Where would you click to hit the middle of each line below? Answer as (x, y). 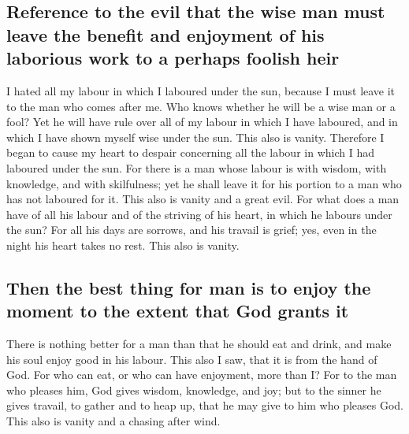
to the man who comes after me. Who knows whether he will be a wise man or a (201, 106)
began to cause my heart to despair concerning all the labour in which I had (190, 152)
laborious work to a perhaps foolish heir (173, 58)
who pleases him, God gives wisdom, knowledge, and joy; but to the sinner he (194, 389)
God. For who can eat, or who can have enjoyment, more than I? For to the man (202, 375)
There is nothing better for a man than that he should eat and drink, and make (199, 344)
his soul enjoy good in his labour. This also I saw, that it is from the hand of (192, 359)
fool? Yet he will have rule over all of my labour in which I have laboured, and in (202, 122)
